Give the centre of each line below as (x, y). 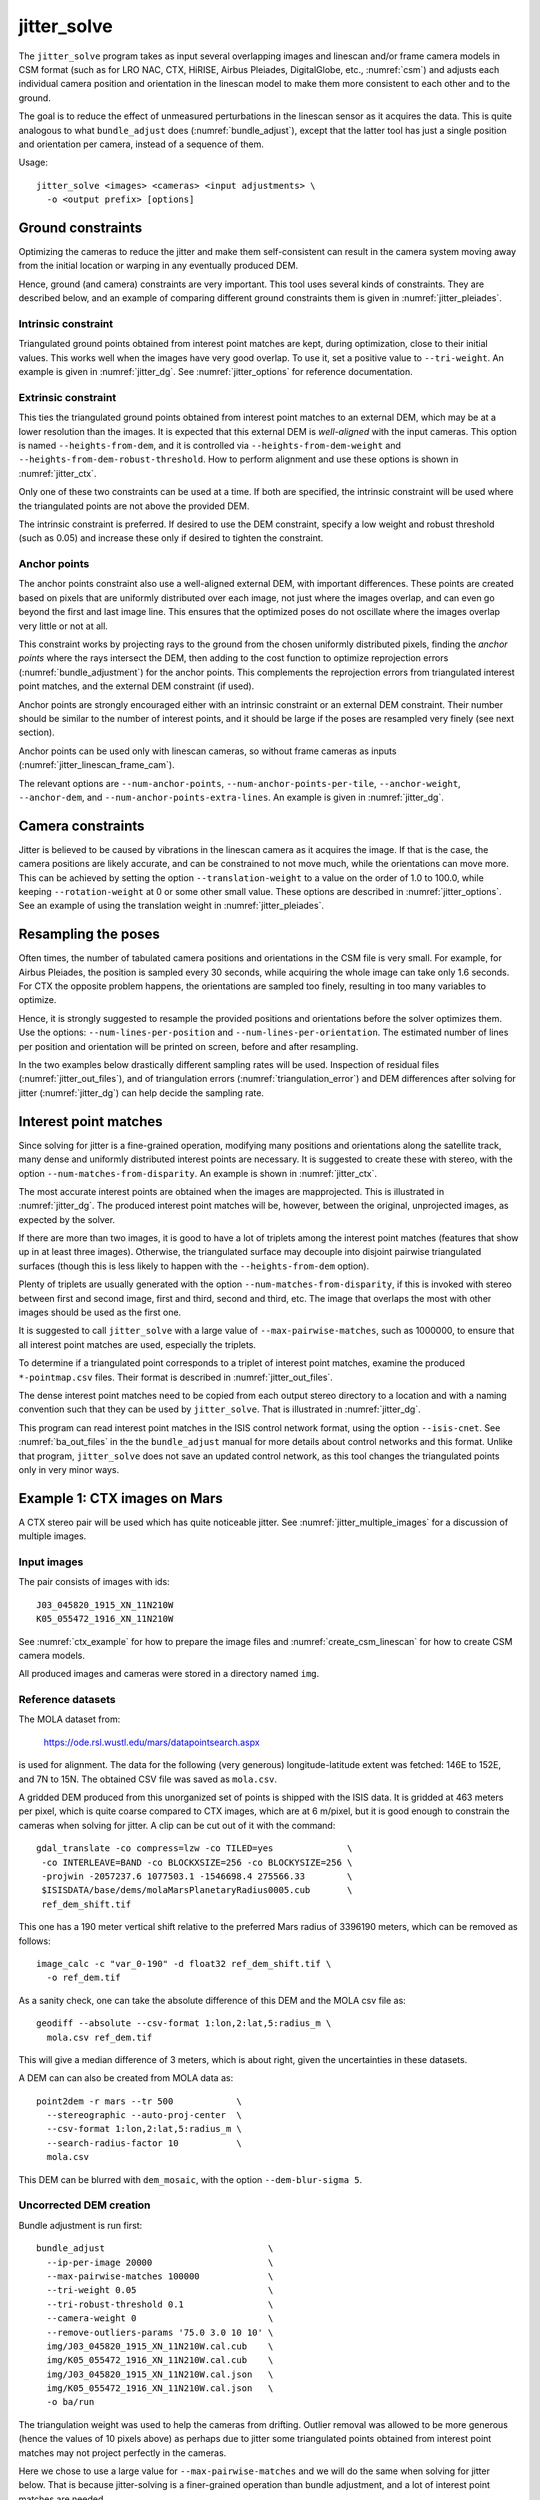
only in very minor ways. (69, 1469)
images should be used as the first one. (100, 1312)
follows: (34, 1941)
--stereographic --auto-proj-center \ (144, 2115)
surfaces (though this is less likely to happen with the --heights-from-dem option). (194, 1266)
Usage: (33, 162)
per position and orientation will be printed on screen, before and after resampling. (188, 1046)
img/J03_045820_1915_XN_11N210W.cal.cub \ (160, 2346)
